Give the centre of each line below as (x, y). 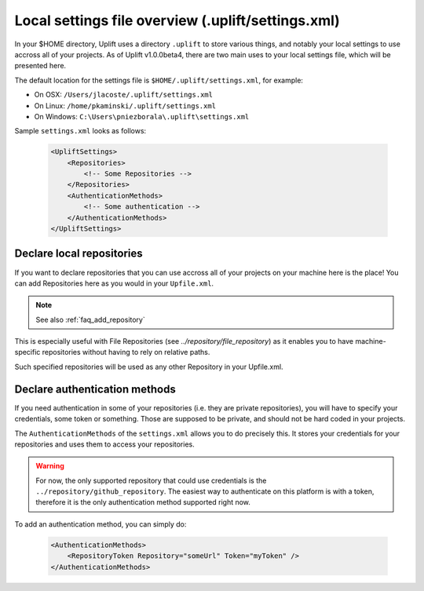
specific (27, 352)
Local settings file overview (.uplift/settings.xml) (177, 20)
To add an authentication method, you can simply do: (101, 524)
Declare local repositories (79, 254)
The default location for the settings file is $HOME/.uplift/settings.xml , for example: (159, 80)
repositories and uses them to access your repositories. (105, 444)
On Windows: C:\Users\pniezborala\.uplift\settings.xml (142, 116)
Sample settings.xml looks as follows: (80, 131)
